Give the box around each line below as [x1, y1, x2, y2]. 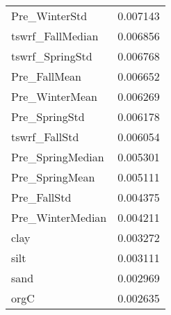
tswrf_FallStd [11, 129, 79, 145]
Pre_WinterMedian [11, 209, 107, 225]
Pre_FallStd [11, 189, 72, 205]
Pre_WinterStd [11, 8, 88, 24]
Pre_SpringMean [11, 169, 95, 185]
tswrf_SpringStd [11, 48, 92, 64]
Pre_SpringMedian [11, 149, 104, 165]
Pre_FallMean [11, 68, 81, 84]
